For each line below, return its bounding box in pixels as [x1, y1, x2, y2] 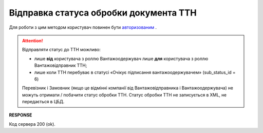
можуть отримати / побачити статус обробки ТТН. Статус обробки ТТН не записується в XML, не [22, 92, 226, 97]
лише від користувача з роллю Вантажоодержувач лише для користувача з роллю [34, 56, 208, 61]
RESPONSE [9, 112, 33, 118]
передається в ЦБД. [22, 99, 65, 105]
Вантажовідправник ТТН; [34, 62, 87, 68]
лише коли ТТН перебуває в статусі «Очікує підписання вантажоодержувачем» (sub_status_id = [34, 69, 236, 75]
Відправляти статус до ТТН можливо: [22, 47, 101, 53]
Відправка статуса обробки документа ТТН [9, 7, 197, 18]
